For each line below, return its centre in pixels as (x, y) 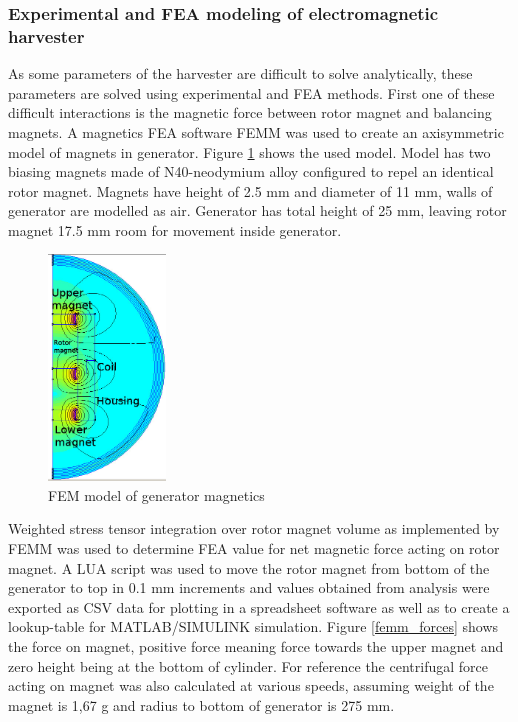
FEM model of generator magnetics (156, 494)
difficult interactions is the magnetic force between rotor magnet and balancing (250, 112)
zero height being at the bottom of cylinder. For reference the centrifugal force (248, 665)
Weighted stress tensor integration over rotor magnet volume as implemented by (254, 528)
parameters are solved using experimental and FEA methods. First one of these (251, 92)
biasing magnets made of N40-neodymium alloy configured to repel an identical (251, 171)
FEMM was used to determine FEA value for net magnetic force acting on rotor (254, 548)
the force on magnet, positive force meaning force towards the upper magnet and (256, 646)
